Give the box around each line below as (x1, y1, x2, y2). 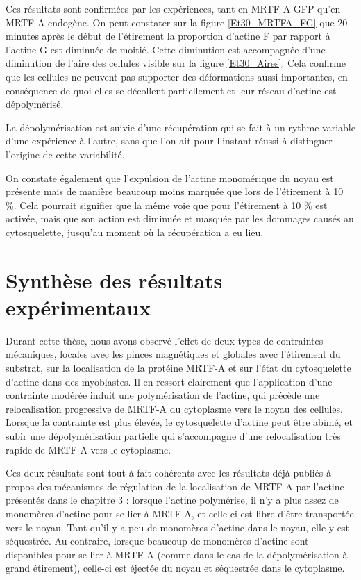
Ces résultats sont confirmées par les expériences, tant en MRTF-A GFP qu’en (6, 1, 341, 15)
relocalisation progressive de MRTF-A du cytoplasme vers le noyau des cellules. (6, 401, 343, 415)
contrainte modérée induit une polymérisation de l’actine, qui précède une (6, 388, 320, 402)
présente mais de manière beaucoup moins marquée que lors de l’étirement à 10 (6, 184, 344, 199)
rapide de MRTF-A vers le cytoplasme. (6, 442, 171, 456)
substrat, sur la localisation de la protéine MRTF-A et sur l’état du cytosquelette (6, 361, 351, 374)
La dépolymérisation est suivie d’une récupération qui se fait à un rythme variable (6, 119, 355, 134)
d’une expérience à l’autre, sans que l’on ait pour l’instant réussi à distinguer (6, 133, 333, 148)
